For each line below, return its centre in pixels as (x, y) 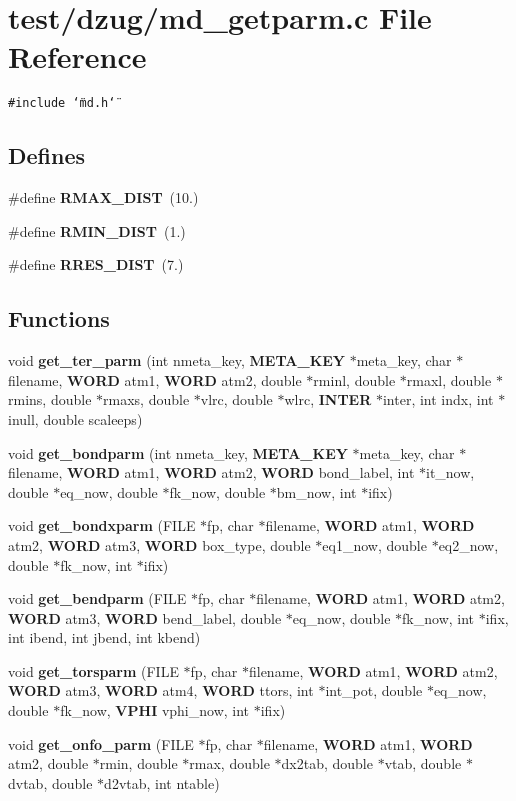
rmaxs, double (146, 399)
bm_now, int (316, 491)
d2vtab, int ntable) (162, 782)
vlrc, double (236, 399)
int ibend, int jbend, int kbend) (104, 637)
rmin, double (138, 763)
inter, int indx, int (438, 399)
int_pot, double (374, 690)
